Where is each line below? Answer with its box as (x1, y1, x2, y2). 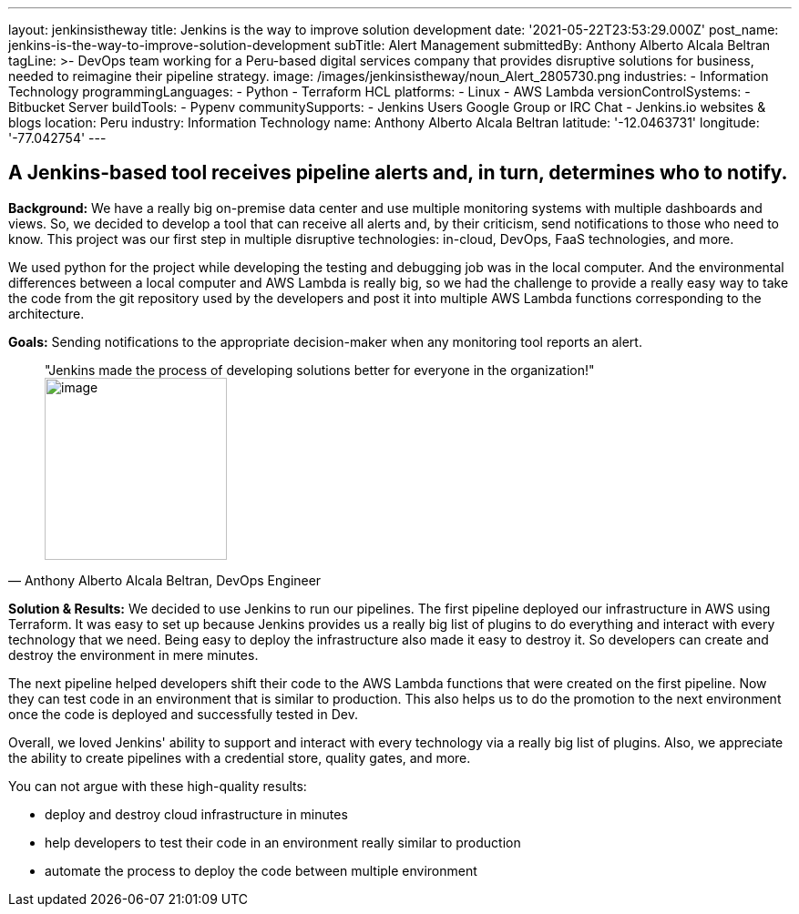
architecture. (8, 305, 85, 321)
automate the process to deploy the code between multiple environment (45, 862, 477, 878)
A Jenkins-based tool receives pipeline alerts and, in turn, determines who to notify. (8, 161, 788, 185)
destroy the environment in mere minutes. (8, 646, 259, 663)
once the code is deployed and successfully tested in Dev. (8, 706, 358, 722)
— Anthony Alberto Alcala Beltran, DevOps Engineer (8, 572, 322, 588)
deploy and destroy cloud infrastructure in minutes (45, 806, 348, 822)
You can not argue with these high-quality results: (8, 777, 307, 794)
